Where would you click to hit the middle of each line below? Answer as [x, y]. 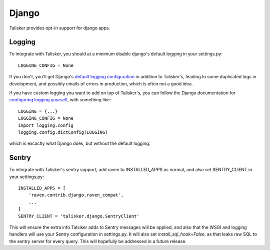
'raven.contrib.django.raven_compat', [76, 195]
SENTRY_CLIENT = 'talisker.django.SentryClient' [79, 216]
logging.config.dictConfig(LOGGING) [63, 132]
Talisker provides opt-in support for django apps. [60, 28]
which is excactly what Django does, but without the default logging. [80, 143]
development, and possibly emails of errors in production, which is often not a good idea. [101, 84]
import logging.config [46, 125]
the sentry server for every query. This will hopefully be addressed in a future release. [98, 241]
